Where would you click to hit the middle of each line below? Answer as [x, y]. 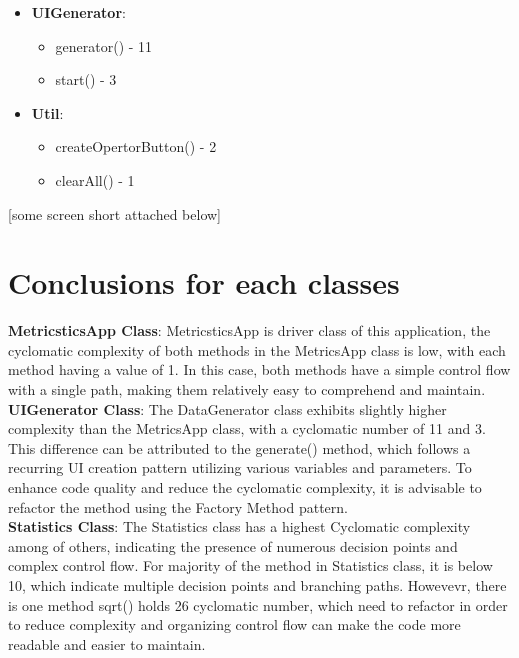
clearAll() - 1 [95, 179]
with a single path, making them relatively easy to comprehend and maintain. [247, 389]
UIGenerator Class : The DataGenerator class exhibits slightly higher [227, 408]
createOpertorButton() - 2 [136, 146]
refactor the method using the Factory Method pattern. [178, 506]
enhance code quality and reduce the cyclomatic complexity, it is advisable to [245, 487]
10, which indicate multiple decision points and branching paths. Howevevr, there [257, 585]
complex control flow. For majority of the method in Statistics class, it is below [250, 565]
